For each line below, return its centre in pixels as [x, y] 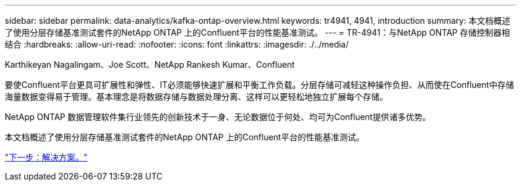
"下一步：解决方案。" [46, 157]
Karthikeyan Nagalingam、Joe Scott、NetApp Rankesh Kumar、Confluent [150, 64]
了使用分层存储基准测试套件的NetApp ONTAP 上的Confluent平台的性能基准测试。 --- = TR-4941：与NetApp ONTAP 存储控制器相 [258, 32]
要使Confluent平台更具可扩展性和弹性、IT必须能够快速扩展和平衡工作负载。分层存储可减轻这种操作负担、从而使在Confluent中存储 [260, 85]
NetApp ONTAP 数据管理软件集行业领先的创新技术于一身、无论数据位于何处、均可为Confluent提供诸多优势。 [218, 117]
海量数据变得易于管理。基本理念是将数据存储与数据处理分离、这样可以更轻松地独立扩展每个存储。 [196, 97]
